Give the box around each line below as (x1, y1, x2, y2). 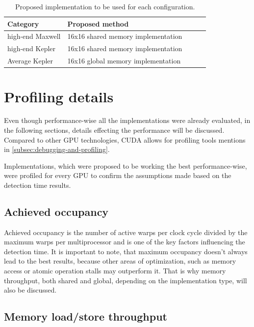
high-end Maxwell (7, 31, 61, 41)
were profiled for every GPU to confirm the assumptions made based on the (4, 170, 231, 180)
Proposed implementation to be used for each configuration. (15, 1, 195, 11)
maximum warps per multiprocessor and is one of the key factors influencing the (4, 237, 245, 247)
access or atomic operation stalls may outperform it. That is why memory (4, 266, 226, 276)
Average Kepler (7, 56, 53, 66)
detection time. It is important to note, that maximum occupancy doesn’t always (4, 246, 248, 256)
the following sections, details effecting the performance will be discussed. (4, 124, 225, 135)
